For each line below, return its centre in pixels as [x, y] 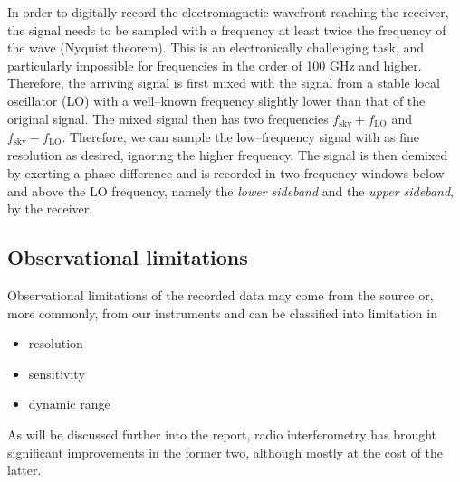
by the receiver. [50, 208]
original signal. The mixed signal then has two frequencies [168, 118]
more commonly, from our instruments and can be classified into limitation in [222, 312]
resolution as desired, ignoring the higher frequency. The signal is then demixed [228, 155]
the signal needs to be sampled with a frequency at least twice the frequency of [227, 29]
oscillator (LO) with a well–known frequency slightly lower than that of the [216, 100]
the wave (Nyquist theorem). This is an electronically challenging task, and [216, 47]
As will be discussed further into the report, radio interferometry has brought [222, 435]
